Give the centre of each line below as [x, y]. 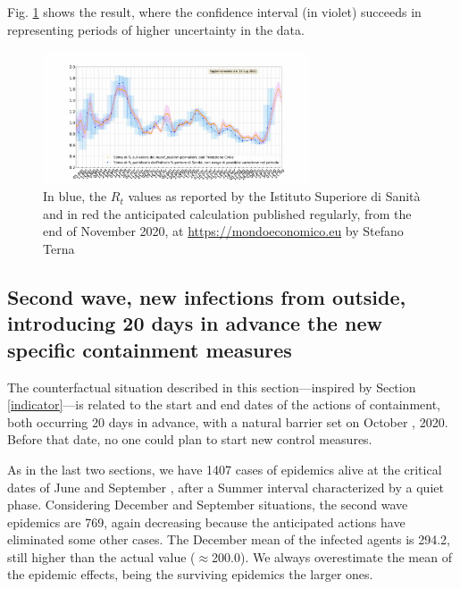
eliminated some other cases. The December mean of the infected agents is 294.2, [229, 539]
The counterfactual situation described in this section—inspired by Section [212, 387]
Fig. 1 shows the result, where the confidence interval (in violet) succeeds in [214, 12]
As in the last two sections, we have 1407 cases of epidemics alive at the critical [225, 469]
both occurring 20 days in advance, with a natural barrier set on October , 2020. [228, 421]
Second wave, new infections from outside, [207, 296]
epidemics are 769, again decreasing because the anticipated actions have [206, 522]
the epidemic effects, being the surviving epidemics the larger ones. [190, 574]
